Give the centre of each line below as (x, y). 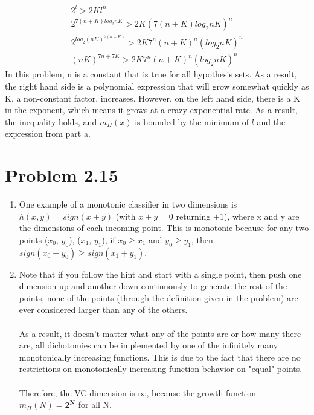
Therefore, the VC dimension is (77, 392)
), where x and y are (261, 216)
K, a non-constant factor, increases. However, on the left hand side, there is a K (152, 98)
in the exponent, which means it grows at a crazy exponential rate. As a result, (151, 110)
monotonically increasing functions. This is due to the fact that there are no (160, 357)
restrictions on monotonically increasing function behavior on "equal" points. (161, 369)
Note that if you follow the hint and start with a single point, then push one (160, 274)
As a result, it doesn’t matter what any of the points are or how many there (160, 333)
